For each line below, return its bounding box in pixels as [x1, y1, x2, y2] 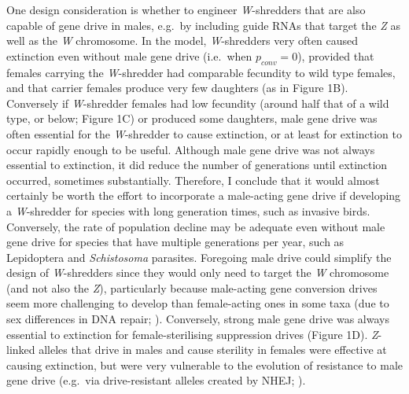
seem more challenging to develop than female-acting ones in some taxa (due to [6, 295, 389, 311]
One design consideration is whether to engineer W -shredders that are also [6, 2, 366, 17]
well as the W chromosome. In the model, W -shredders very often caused [6, 32, 358, 49]
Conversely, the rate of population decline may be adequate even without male [6, 218, 385, 234]
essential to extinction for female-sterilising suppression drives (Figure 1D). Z [6, 326, 378, 342]
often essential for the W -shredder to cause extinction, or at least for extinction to [6, 125, 403, 142]
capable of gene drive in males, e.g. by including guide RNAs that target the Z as [6, 17, 401, 33]
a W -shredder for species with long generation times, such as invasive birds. [6, 202, 370, 219]
